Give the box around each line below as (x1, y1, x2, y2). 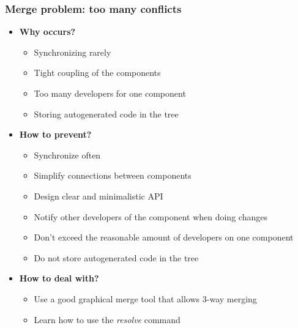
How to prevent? (19, 128, 92, 141)
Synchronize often (34, 148, 101, 161)
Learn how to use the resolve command (34, 313, 181, 326)
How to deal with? (19, 272, 99, 285)
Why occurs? (19, 25, 76, 38)
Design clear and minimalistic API (34, 189, 163, 202)
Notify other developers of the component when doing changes (34, 210, 267, 223)
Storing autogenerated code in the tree (34, 107, 179, 120)
